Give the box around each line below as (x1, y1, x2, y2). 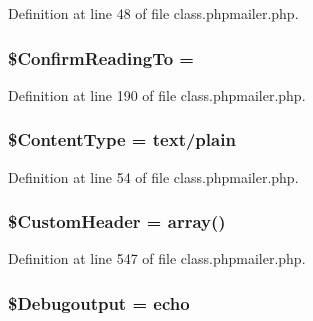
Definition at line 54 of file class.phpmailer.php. (8, 166, 299, 187)
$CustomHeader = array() (8, 209, 226, 234)
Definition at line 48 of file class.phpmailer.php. (8, 3, 299, 23)
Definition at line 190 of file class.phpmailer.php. (8, 84, 306, 105)
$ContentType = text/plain (8, 127, 236, 152)
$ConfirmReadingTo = (8, 45, 194, 70)
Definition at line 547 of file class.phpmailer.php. (8, 248, 306, 269)
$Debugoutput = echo (8, 290, 190, 315)
